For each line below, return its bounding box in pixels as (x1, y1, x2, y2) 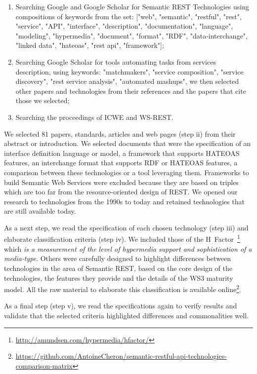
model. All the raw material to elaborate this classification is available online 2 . (4, 283, 241, 294)
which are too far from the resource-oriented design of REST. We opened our (4, 187, 238, 197)
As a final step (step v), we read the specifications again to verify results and (4, 300, 237, 311)
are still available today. (4, 206, 76, 216)
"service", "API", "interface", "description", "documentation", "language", (15, 21, 233, 31)
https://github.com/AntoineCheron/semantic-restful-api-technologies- (15, 351, 227, 361)
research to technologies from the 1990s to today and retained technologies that (4, 196, 245, 206)
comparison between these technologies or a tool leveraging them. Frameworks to (4, 167, 249, 177)
